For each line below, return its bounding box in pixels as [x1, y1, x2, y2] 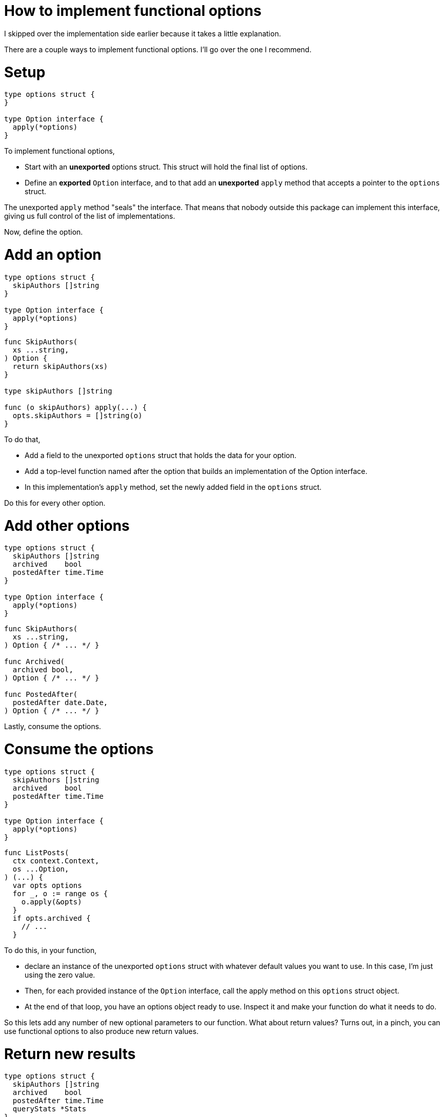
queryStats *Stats [12, 1105, 87, 1113]
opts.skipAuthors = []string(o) [12, 411, 143, 420]
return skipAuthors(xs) [12, 362, 108, 370]
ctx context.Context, [12, 856, 99, 865]
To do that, [4, 435, 41, 444]
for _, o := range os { [12, 889, 108, 898]
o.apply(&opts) [21, 897, 82, 906]
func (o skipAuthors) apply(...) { [4, 403, 147, 411]
